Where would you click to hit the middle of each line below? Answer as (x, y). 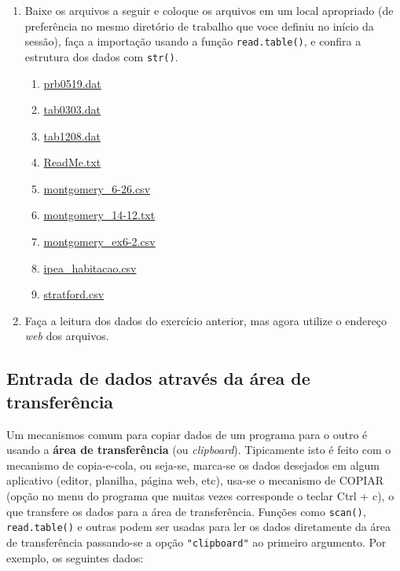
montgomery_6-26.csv (97, 188)
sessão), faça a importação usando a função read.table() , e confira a (193, 41)
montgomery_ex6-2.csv (99, 242)
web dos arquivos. (67, 336)
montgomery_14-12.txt (99, 215)
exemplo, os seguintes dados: (75, 557)
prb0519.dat (72, 83)
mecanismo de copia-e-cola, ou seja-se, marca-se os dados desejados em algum (193, 465)
